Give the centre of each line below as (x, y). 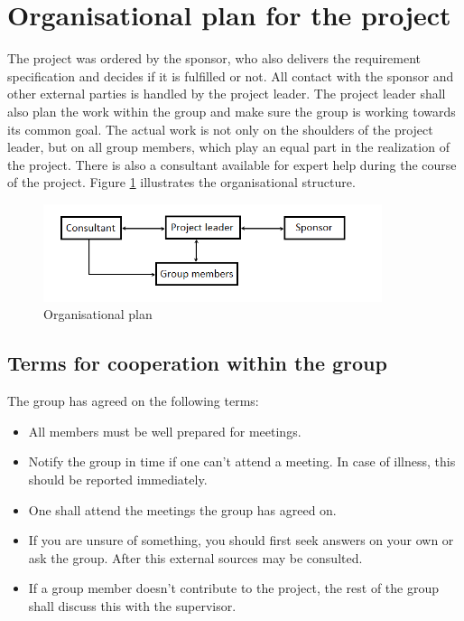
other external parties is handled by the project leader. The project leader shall (227, 94)
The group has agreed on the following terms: (133, 401)
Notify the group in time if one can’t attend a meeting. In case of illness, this (242, 461)
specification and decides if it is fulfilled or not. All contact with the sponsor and (231, 75)
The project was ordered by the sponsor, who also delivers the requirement (214, 58)
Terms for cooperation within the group (197, 363)
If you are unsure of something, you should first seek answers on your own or (241, 540)
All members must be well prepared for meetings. (165, 431)
